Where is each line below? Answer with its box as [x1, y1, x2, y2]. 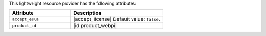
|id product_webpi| [73, 22, 117, 29]
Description [73, 10, 102, 17]
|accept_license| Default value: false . [73, 16, 160, 23]
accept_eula [12, 17, 39, 22]
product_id [12, 23, 37, 28]
